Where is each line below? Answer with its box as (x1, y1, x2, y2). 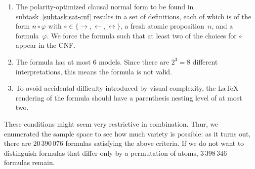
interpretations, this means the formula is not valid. (15, 66, 172, 76)
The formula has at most (15, 56, 91, 67)
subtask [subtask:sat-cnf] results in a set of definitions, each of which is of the (15, 11, 252, 21)
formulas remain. (4, 157, 55, 168)
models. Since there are (98, 56, 170, 67)
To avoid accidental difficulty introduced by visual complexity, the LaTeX (15, 83, 239, 93)
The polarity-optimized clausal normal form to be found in (15, 1, 194, 11)
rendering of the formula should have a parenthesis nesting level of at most (15, 92, 242, 102)
